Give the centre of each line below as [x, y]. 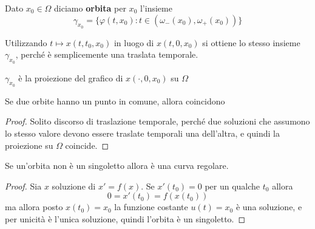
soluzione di [74, 186]
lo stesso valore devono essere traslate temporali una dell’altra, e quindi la [142, 133]
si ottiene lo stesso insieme [251, 42]
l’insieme [156, 8]
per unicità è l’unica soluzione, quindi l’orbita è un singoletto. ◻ [125, 218]
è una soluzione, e [269, 207]
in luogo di [134, 42]
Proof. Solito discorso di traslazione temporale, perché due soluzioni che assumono [157, 121]
